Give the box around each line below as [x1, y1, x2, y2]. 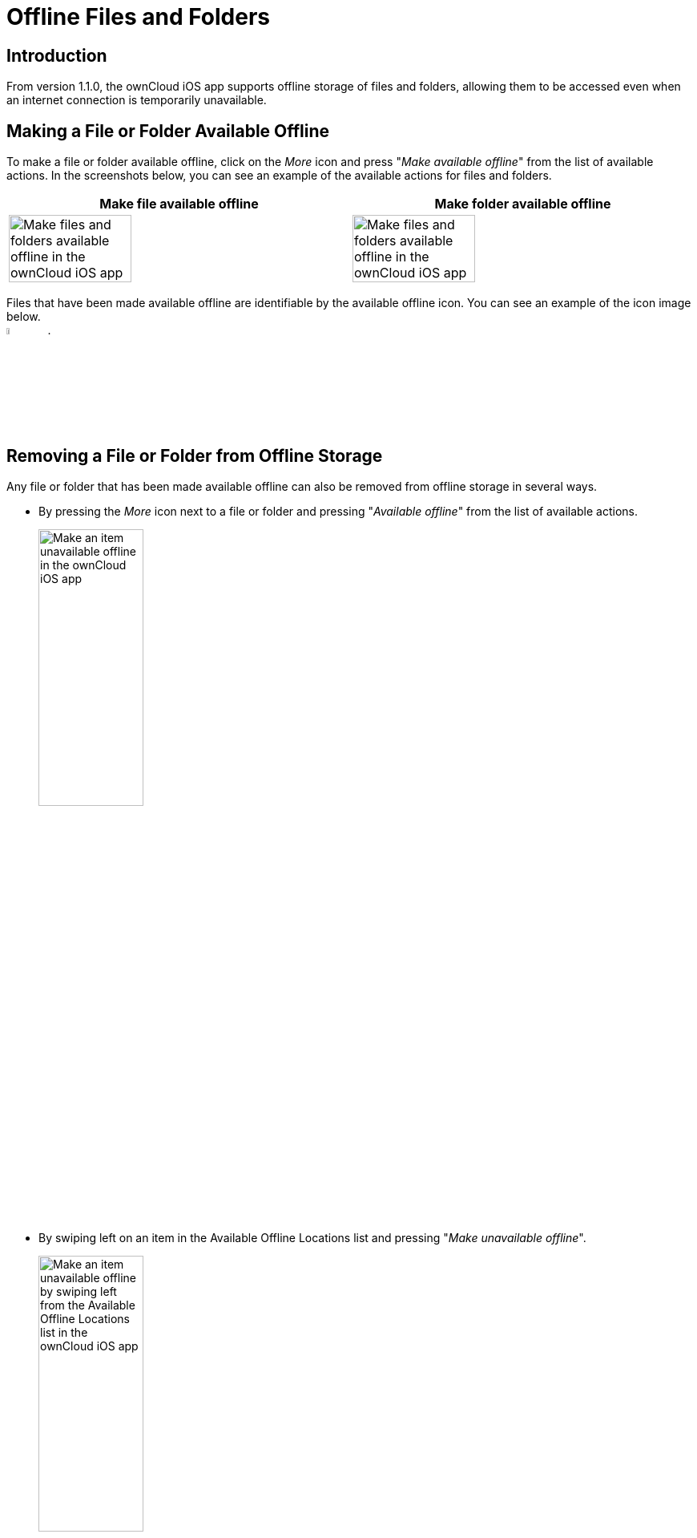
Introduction [6, 45, 107, 66]
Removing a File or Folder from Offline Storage [6, 445, 383, 466]
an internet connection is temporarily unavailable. [6, 93, 267, 107]
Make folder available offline [434, 196, 611, 212]
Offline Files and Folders [6, 3, 270, 30]
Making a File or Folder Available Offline [6, 120, 330, 141]
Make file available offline [99, 196, 259, 212]
